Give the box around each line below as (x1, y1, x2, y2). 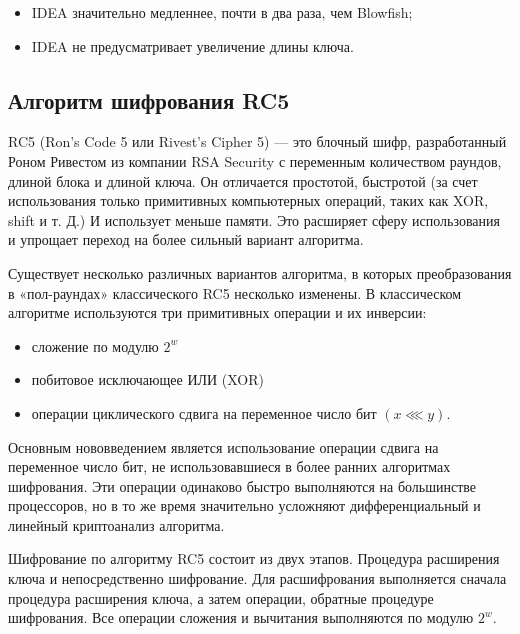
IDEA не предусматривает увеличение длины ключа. (31, 35, 354, 56)
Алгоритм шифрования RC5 (8, 84, 290, 115)
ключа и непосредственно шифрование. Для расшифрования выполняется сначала (8, 568, 507, 589)
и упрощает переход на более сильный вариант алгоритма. (8, 229, 364, 250)
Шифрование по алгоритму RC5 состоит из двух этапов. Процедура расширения (8, 548, 500, 569)
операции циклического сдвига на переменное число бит (31, 402, 377, 423)
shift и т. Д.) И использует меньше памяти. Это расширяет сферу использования (8, 209, 500, 230)
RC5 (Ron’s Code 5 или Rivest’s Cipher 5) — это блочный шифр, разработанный (8, 131, 507, 152)
